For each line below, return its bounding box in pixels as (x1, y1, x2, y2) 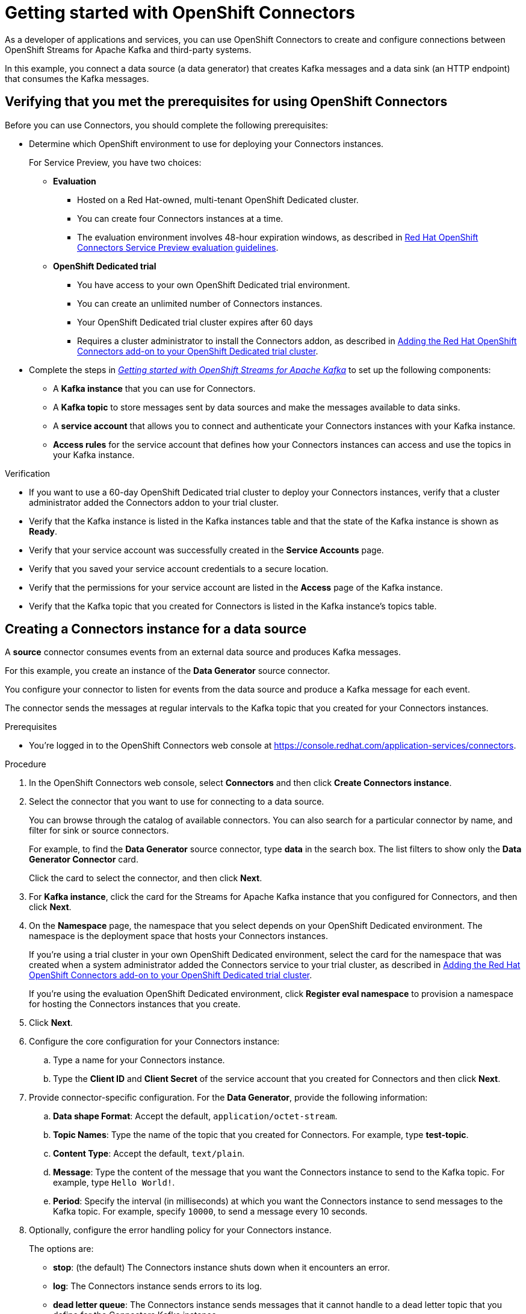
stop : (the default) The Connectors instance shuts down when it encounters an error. (53, 1262, 390, 1273)
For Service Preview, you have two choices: (29, 157, 202, 168)
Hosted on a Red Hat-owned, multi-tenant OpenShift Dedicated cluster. (77, 194, 359, 205)
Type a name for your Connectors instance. (53, 1055, 225, 1066)
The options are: (29, 1243, 94, 1254)
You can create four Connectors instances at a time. (77, 213, 283, 224)
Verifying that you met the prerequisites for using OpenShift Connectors (5, 94, 448, 110)
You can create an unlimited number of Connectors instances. (77, 298, 323, 309)
